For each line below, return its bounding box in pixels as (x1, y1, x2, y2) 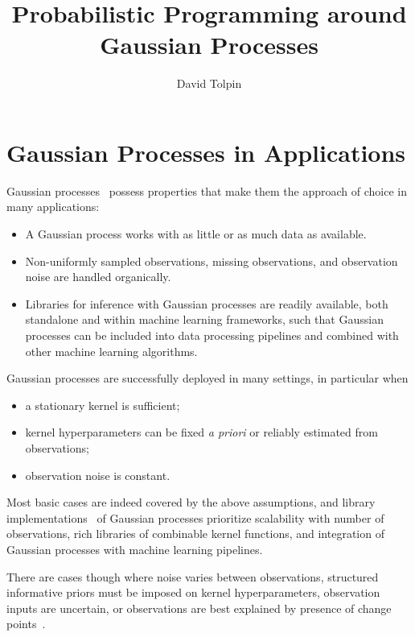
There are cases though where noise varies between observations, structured (6, 568, 379, 585)
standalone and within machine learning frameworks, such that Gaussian (25, 311, 384, 328)
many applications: (6, 198, 100, 215)
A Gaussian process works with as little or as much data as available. (25, 225, 367, 242)
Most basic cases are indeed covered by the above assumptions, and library (6, 494, 376, 511)
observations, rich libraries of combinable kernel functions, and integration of (6, 525, 384, 542)
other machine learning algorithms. (25, 342, 198, 359)
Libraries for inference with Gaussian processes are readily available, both (25, 295, 388, 312)
